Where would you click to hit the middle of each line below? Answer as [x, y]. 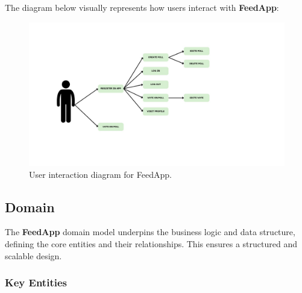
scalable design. [33, 255]
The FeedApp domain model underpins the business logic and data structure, [150, 232]
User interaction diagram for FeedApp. [100, 174]
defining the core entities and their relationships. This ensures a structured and [151, 244]
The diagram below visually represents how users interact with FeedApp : [142, 7]
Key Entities [36, 282]
